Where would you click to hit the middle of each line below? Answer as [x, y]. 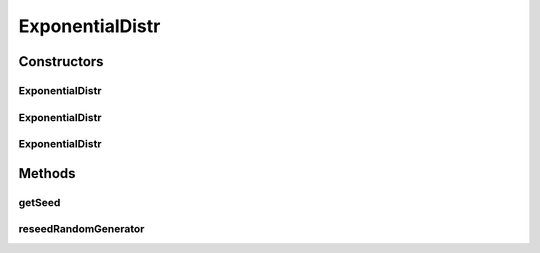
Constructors [61, 61]
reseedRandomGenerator [81, 229]
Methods [47, 173]
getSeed [39, 202]
